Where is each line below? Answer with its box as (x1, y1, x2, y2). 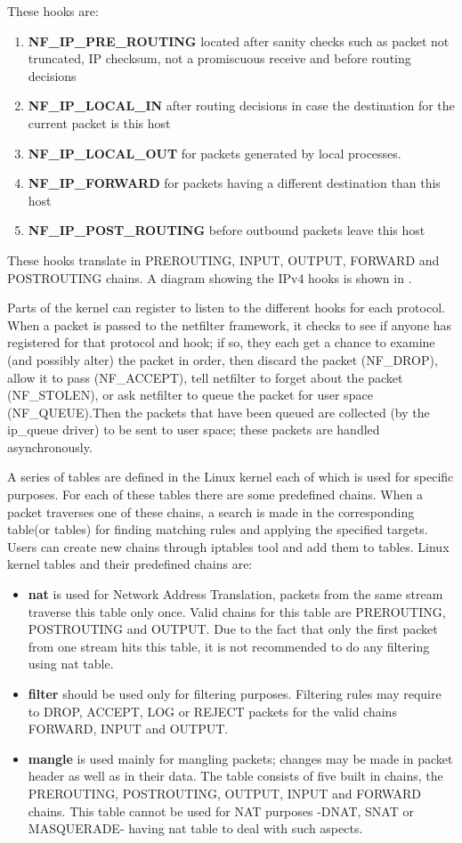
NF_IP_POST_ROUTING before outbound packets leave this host (28, 221, 426, 239)
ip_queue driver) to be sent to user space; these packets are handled (7, 420, 380, 439)
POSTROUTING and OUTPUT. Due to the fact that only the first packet (28, 620, 438, 638)
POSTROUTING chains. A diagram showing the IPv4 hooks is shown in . (7, 268, 412, 287)
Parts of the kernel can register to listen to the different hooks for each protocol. (7, 298, 445, 317)
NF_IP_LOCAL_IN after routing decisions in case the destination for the (28, 96, 455, 115)
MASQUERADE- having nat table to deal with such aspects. (28, 819, 363, 838)
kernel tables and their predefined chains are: (7, 555, 253, 573)
